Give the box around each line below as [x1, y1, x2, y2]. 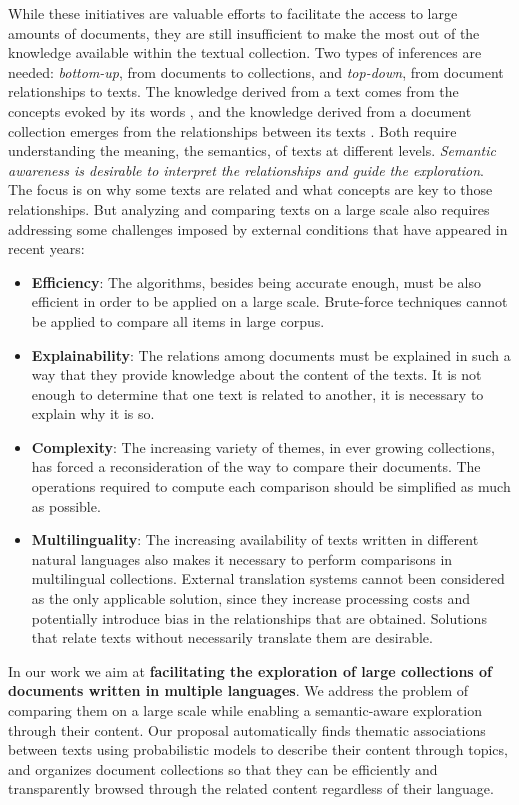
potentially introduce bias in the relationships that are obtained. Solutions [31, 607, 487, 628]
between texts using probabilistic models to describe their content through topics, [8, 739, 508, 760]
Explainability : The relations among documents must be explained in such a [31, 344, 511, 365]
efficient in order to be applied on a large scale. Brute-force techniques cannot [31, 291, 508, 312]
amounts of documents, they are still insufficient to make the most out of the [8, 22, 480, 43]
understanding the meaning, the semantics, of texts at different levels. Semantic [8, 140, 496, 161]
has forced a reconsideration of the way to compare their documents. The [31, 456, 481, 477]
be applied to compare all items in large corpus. [31, 310, 325, 331]
